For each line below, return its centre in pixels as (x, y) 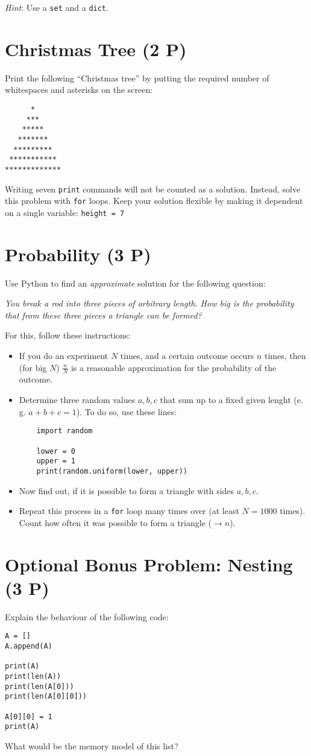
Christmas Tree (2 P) (96, 49)
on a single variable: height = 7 (65, 212)
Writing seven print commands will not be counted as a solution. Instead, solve (153, 189)
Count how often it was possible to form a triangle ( (115, 522)
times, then (285, 356)
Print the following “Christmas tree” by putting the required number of (137, 78)
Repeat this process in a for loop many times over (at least (129, 511)
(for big (33, 367)
